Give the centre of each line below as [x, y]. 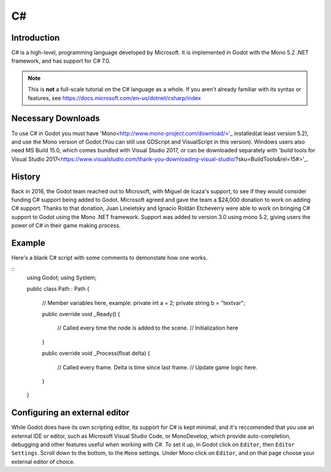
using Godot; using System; [62, 277]
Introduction [36, 38]
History [26, 176]
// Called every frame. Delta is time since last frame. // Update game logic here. [157, 367]
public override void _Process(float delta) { [96, 354]
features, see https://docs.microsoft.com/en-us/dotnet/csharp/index [115, 98]
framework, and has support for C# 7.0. [61, 61]
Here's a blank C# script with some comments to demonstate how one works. [109, 258]
